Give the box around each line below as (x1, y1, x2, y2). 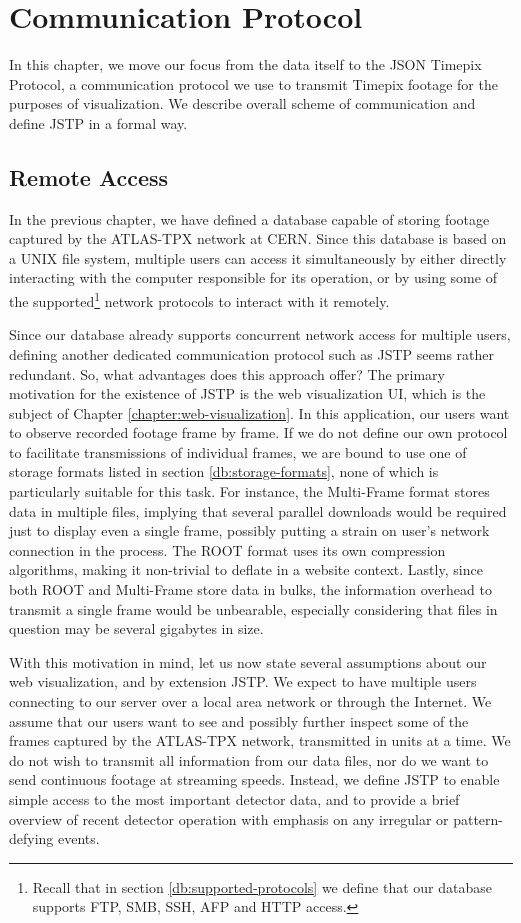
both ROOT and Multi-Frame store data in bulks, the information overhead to (9, 579, 492, 600)
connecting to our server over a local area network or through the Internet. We (9, 691, 492, 712)
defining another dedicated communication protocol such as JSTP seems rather (9, 343, 495, 364)
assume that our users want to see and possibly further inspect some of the (9, 710, 469, 731)
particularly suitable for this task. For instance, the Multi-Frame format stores (9, 481, 490, 502)
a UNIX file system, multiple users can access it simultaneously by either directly (9, 247, 507, 268)
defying (9, 828, 54, 849)
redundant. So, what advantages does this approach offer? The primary (9, 363, 446, 384)
